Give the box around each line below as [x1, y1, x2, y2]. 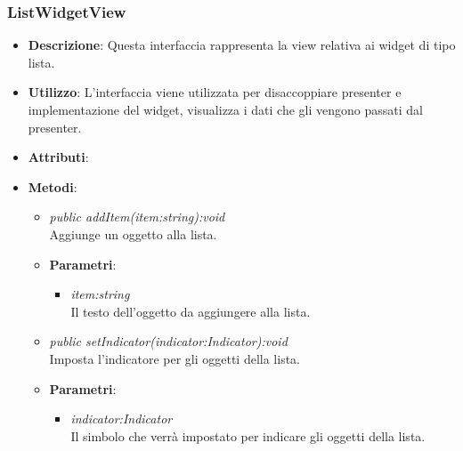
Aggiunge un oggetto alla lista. [49, 224, 217, 243]
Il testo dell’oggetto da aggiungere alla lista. [70, 302, 311, 320]
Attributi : [28, 148, 89, 166]
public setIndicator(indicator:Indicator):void [49, 332, 288, 350]
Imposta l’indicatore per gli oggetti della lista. [49, 349, 301, 367]
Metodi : [28, 177, 77, 196]
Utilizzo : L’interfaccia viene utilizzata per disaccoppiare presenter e [28, 83, 402, 101]
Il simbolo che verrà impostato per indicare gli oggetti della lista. [70, 426, 426, 445]
